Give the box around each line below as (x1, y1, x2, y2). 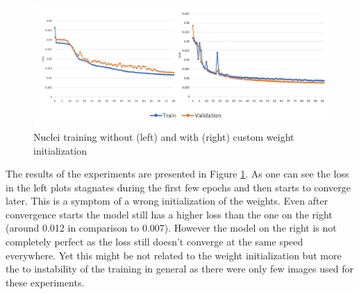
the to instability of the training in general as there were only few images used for (6, 261, 353, 276)
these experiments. (6, 275, 85, 289)
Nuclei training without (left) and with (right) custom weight (33, 129, 294, 144)
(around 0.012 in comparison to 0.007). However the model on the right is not (6, 220, 337, 235)
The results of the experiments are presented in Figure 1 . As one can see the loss (6, 166, 349, 181)
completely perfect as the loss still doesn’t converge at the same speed (6, 234, 303, 249)
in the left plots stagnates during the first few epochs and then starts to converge (6, 180, 351, 194)
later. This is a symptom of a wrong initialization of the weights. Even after (6, 193, 328, 208)
